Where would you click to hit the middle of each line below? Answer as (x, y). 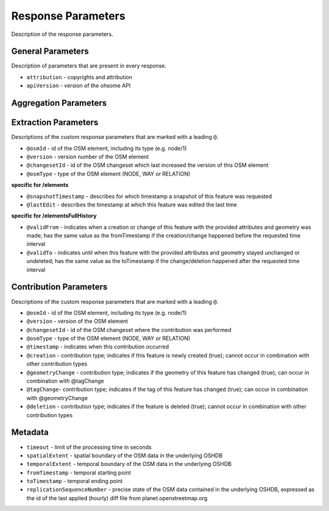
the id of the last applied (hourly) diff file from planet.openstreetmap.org (117, 498)
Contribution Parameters (59, 287)
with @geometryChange (57, 398)
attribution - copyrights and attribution (79, 77)
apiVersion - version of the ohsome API (79, 86)
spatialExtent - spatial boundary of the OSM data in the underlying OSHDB (125, 455)
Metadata (30, 432)
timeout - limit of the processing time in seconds (89, 447)
